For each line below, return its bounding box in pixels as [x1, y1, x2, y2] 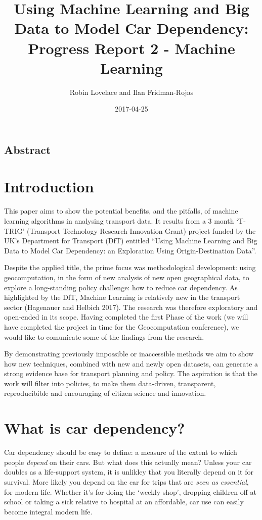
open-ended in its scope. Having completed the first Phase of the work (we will [4, 311, 248, 322]
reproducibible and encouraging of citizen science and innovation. [4, 388, 206, 398]
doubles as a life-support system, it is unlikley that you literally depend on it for [4, 466, 253, 477]
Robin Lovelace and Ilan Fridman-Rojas [69, 86, 194, 97]
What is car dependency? [4, 418, 185, 438]
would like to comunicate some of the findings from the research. [4, 331, 204, 342]
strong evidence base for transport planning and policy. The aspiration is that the [4, 368, 257, 379]
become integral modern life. [4, 506, 93, 516]
